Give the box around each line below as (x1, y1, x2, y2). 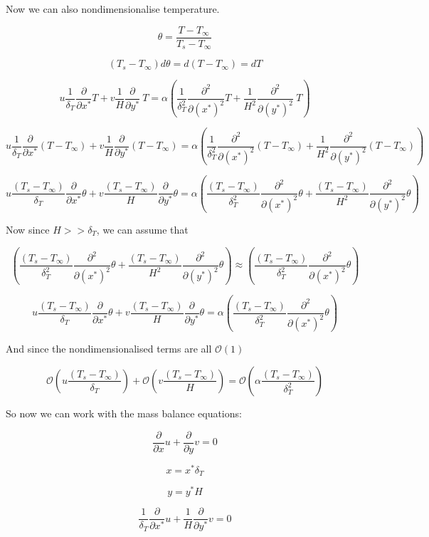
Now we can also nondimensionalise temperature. (6, 1, 220, 16)
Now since (6, 221, 50, 236)
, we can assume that (96, 221, 189, 236)
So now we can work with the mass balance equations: (6, 405, 242, 420)
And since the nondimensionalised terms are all (6, 341, 212, 356)
